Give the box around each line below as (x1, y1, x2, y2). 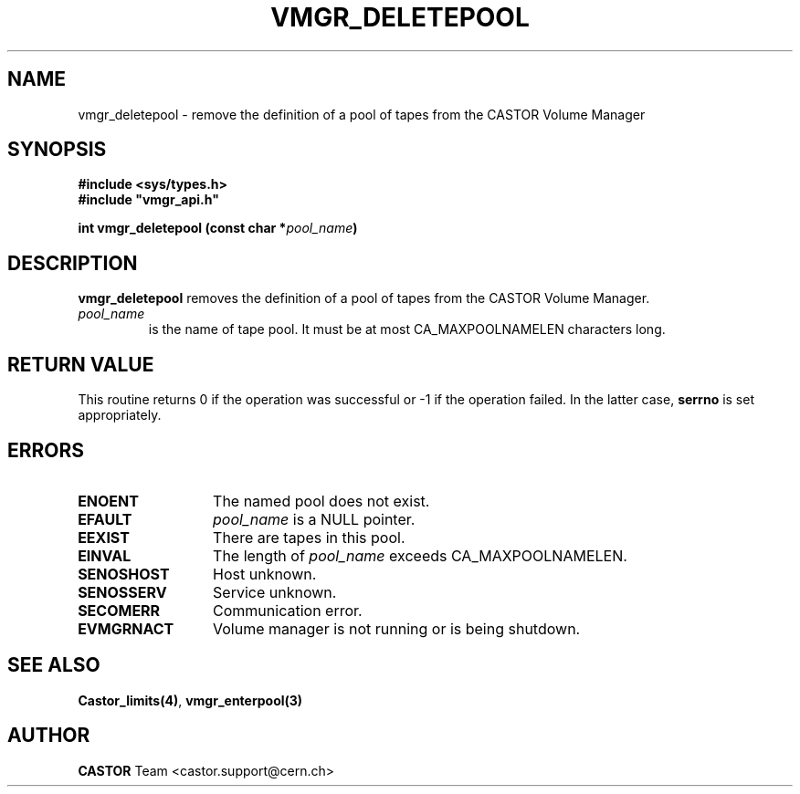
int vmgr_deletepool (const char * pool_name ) (78, 220, 358, 236)
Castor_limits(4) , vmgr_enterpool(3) (78, 692, 303, 708)
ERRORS (7, 438, 85, 462)
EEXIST (78, 528, 130, 547)
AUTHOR (7, 724, 90, 747)
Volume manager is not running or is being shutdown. (213, 619, 581, 638)
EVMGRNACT (78, 619, 174, 638)
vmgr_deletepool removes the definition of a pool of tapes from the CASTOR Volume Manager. (78, 290, 650, 307)
